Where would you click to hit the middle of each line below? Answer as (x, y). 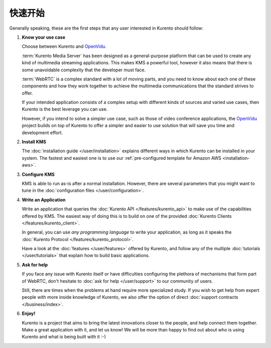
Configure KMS (38, 174)
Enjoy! (29, 313)
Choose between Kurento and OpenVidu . (64, 46)
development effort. (42, 133)
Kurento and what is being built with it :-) (64, 337)
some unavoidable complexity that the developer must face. (84, 70)
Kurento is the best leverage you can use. (65, 109)
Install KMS (34, 142)
